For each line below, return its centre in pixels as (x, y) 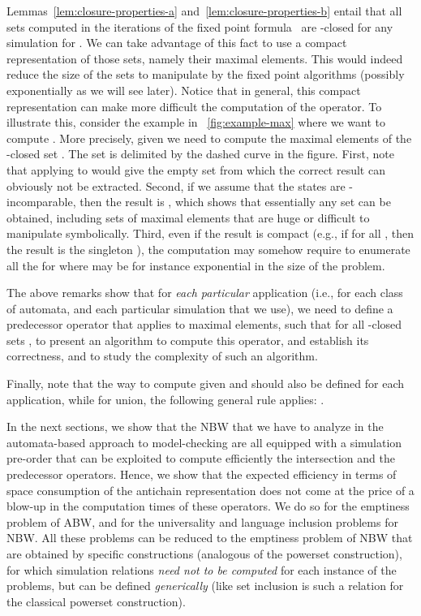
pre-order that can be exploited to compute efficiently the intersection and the (201, 458)
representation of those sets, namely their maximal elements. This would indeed (205, 58)
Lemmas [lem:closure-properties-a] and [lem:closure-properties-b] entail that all (204, 11)
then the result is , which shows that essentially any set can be (235, 202)
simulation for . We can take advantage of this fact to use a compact (177, 43)
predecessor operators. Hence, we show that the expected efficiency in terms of (202, 474)
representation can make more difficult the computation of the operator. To (194, 106)
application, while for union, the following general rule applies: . (165, 399)
